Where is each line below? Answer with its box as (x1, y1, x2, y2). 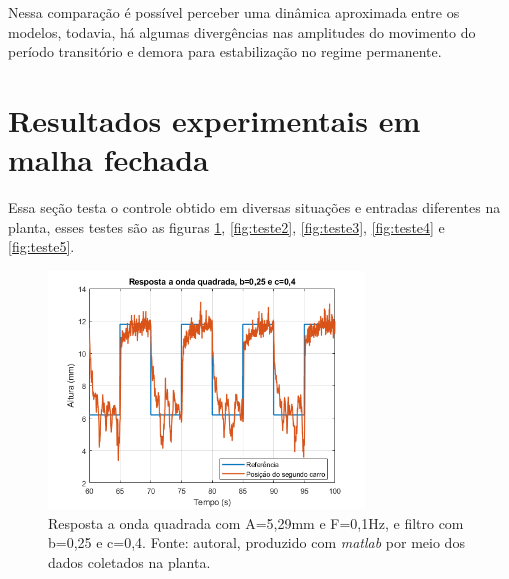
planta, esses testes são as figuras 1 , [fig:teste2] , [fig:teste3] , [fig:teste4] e (8, 216, 445, 237)
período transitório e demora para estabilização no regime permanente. (8, 41, 442, 62)
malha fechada (8, 139, 209, 180)
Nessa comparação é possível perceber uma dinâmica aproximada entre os (8, 2, 460, 22)
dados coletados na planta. (48, 551, 211, 572)
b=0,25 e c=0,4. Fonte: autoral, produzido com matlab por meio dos (48, 532, 465, 553)
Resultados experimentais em (8, 99, 421, 140)
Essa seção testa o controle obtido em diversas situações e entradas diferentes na (8, 197, 501, 218)
